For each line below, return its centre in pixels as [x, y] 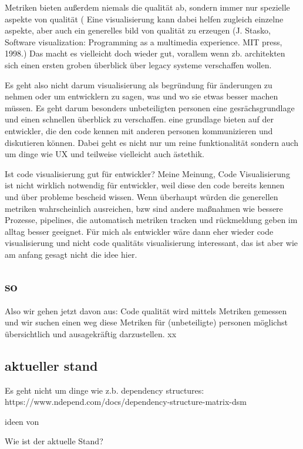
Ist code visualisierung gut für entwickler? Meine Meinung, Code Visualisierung [147, 173]
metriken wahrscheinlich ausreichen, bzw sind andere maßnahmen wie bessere [144, 208]
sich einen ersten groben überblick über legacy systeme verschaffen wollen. [138, 64]
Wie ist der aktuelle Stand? [54, 441]
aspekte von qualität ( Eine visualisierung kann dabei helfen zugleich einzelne [144, 19]
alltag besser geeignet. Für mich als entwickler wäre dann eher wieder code [139, 231]
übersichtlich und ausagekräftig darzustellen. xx [91, 333]
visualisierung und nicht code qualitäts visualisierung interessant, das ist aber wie [151, 243]
